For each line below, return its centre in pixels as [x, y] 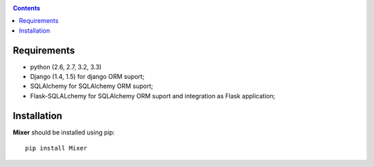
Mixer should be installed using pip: [64, 132]
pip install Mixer [56, 148]
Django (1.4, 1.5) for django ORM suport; [87, 77]
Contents [27, 8]
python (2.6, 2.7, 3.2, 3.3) [66, 67]
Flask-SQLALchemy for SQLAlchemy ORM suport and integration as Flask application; [153, 96]
